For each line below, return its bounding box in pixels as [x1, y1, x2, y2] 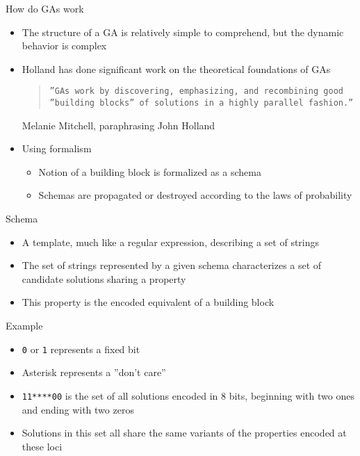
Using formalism [22, 141, 92, 156]
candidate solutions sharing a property [22, 271, 186, 286]
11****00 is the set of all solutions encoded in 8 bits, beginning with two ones [22, 388, 354, 402]
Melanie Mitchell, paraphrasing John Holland [22, 117, 215, 132]
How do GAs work [6, 1, 84, 15]
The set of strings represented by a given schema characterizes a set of [22, 258, 322, 272]
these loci [22, 439, 63, 453]
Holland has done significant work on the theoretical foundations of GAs [22, 61, 331, 76]
